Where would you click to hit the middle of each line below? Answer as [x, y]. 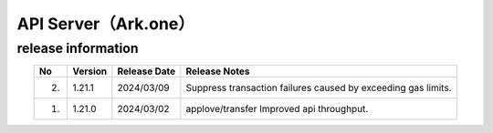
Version [90, 71]
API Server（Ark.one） [106, 24]
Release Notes [218, 71]
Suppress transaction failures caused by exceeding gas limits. [319, 88]
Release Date [147, 71]
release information [78, 48]
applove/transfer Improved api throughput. [277, 109]
